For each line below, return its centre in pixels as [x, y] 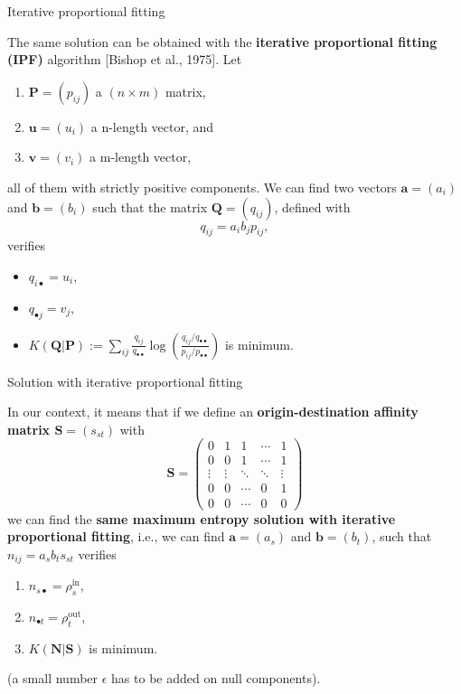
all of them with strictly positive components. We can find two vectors [202, 187]
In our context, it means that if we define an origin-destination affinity [213, 412]
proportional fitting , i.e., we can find [116, 536]
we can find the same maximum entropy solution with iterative [202, 518]
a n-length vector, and [152, 126]
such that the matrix [150, 206]
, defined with [312, 206]
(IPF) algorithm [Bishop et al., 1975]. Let [125, 59]
